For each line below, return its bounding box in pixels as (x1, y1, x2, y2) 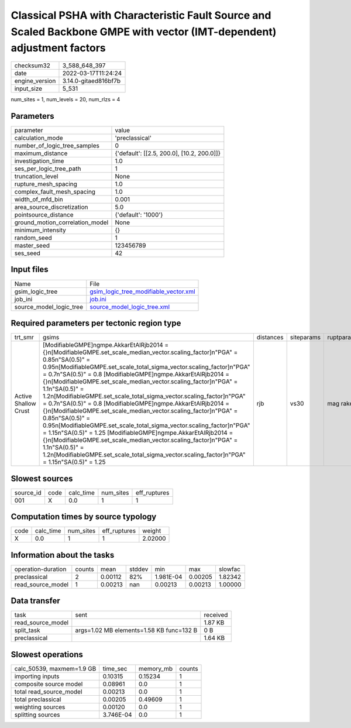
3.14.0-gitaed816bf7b (62, 77, 121, 85)
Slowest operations (11, 650, 83, 660)
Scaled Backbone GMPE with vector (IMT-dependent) (11, 25, 277, 38)
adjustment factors (11, 42, 106, 55)
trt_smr (14, 334, 35, 342)
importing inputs (14, 672, 60, 680)
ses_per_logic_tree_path (14, 164, 81, 173)
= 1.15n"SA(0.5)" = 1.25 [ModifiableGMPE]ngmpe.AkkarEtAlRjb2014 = (43, 429, 233, 437)
